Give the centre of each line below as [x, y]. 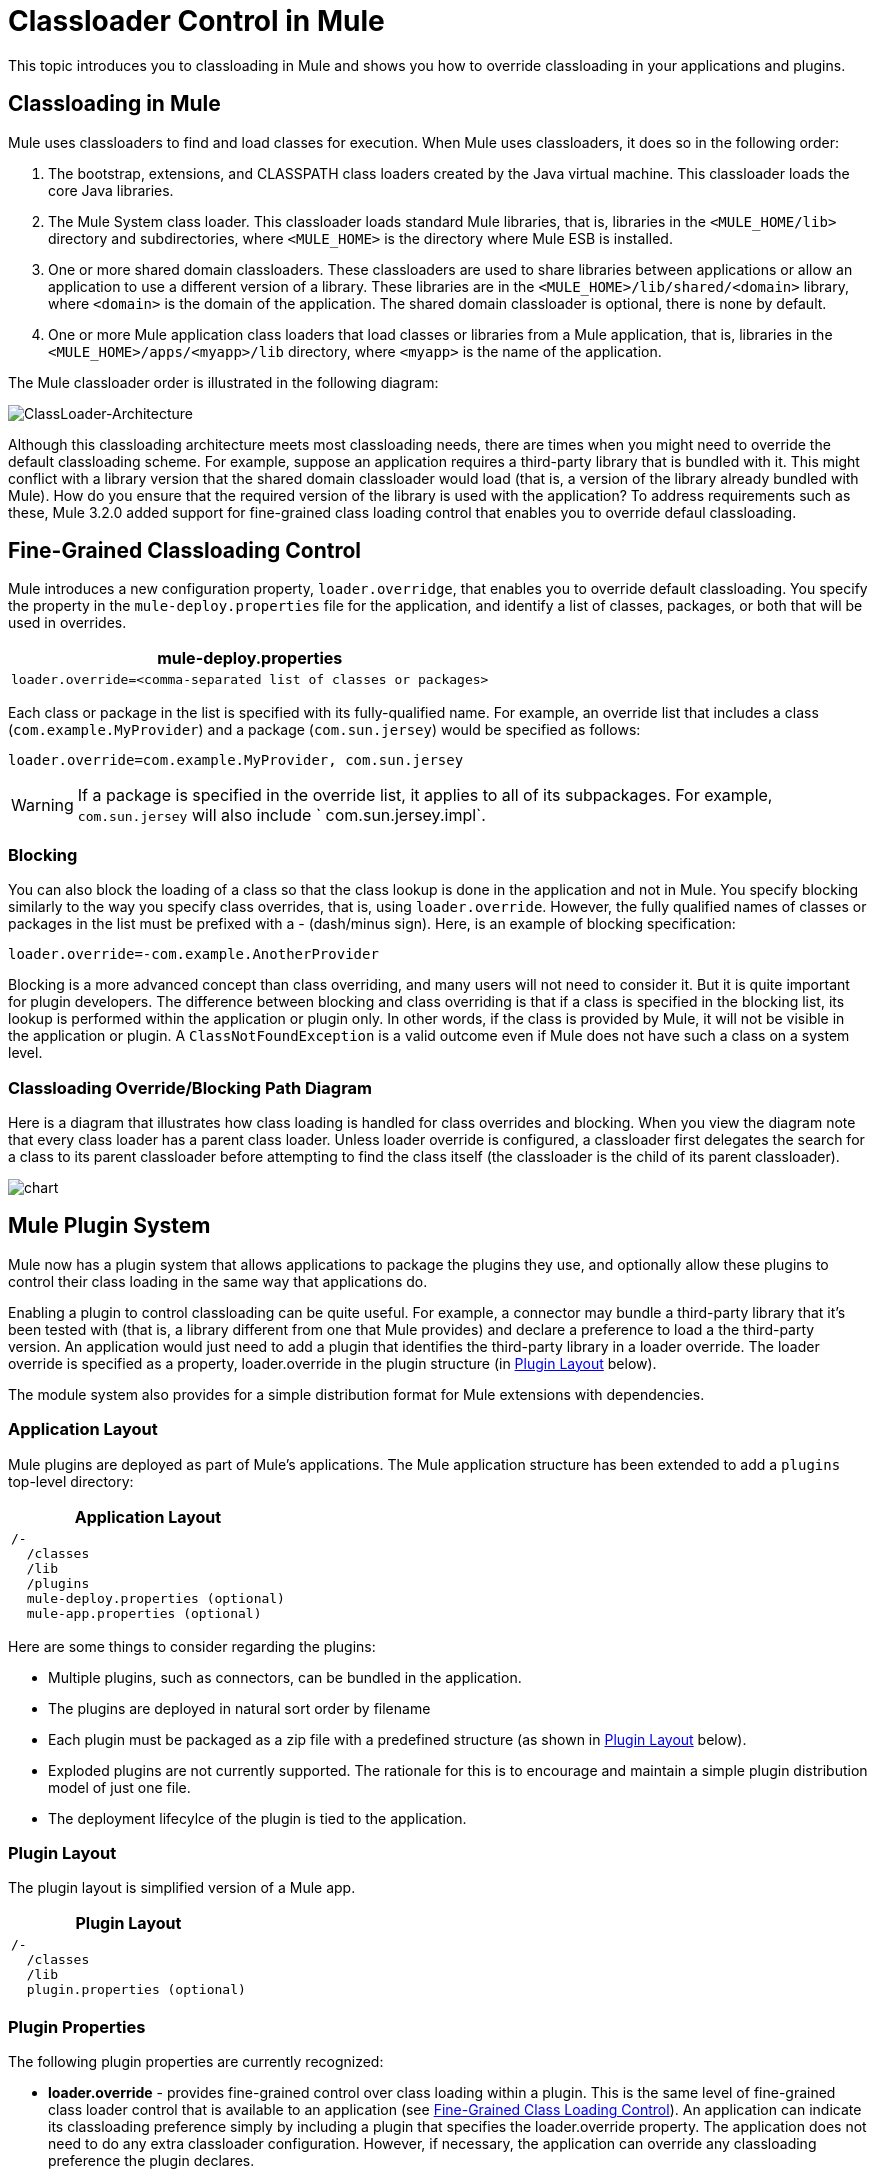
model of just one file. [119, 1787]
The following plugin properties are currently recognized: [196, 2062]
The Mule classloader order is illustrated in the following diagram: [223, 382]
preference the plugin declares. [151, 2161]
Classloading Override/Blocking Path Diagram [190, 1087]
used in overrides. [67, 623]
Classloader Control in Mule [196, 21]
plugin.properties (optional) [136, 1990]
